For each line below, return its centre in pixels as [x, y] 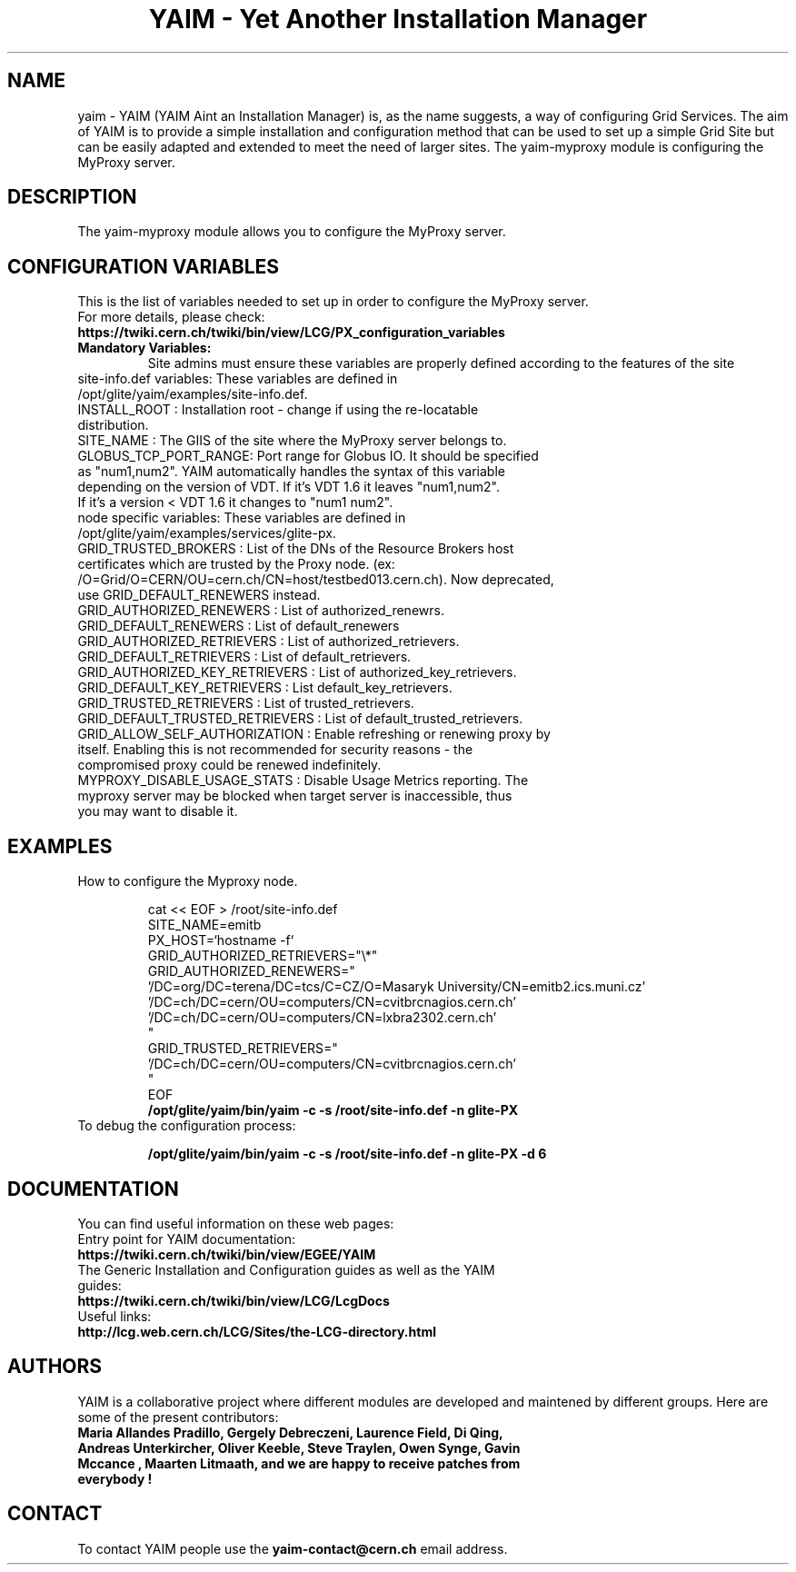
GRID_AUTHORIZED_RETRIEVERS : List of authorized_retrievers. [269, 642]
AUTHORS [55, 1367]
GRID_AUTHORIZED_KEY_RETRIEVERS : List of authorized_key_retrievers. [297, 672]
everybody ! [115, 1478]
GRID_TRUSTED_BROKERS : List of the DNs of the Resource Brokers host [296, 549]
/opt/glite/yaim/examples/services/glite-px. [207, 533]
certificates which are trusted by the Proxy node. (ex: [236, 564]
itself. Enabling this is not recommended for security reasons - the [275, 750]
